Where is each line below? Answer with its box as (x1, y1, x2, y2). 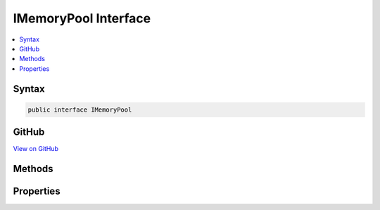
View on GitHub (13, 145, 59, 153)
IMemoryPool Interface (13, 11, 151, 26)
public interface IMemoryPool (27, 105, 132, 114)
